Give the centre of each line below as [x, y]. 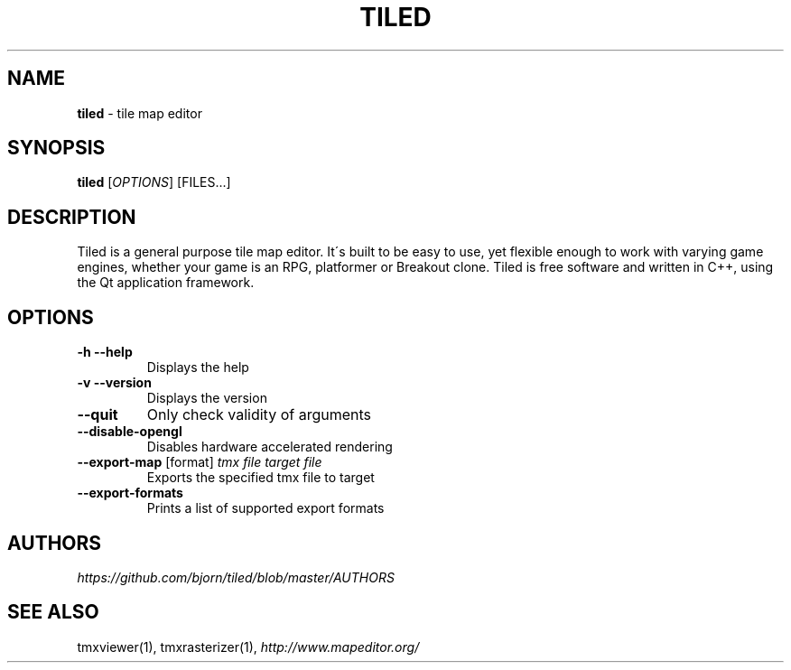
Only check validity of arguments [259, 415]
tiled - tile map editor [140, 113]
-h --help [105, 352]
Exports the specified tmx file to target [261, 478]
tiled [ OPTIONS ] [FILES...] [154, 182]
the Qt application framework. [166, 283]
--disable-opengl [130, 432]
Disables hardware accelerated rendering [270, 447]
